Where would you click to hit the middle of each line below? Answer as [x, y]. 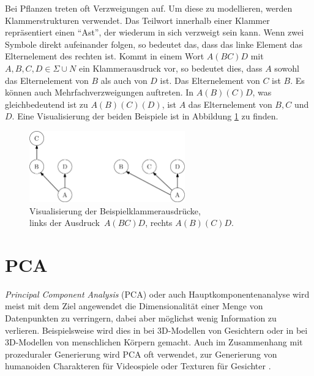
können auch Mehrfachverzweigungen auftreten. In [99, 92]
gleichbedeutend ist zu [47, 104]
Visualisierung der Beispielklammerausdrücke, [115, 210]
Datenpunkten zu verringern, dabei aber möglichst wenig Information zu [141, 318]
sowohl [287, 68]
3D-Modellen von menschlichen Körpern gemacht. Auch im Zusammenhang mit [154, 342]
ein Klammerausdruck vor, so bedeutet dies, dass [170, 68]
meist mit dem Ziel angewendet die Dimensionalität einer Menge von [134, 306]
